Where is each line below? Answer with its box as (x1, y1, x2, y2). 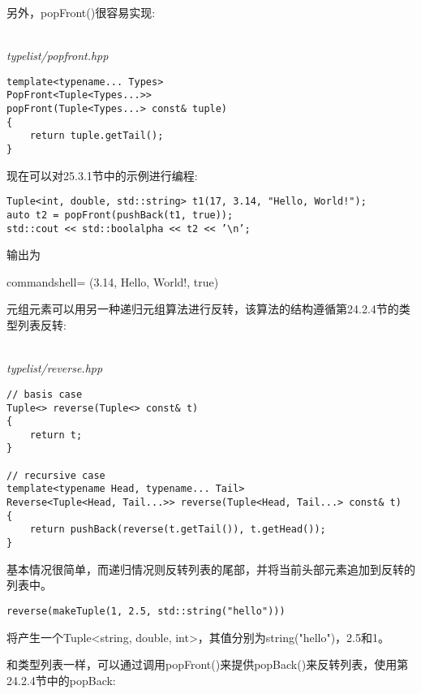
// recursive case (6, 469, 105, 481)
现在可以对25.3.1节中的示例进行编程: (6, 166, 198, 183)
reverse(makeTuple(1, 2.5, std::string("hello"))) (6, 605, 286, 617)
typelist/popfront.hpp (6, 47, 109, 64)
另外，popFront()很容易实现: (6, 4, 156, 20)
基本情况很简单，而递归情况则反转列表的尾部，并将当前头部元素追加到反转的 (6, 560, 415, 577)
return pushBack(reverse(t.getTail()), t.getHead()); (29, 524, 326, 536)
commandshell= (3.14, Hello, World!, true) (6, 273, 219, 290)
